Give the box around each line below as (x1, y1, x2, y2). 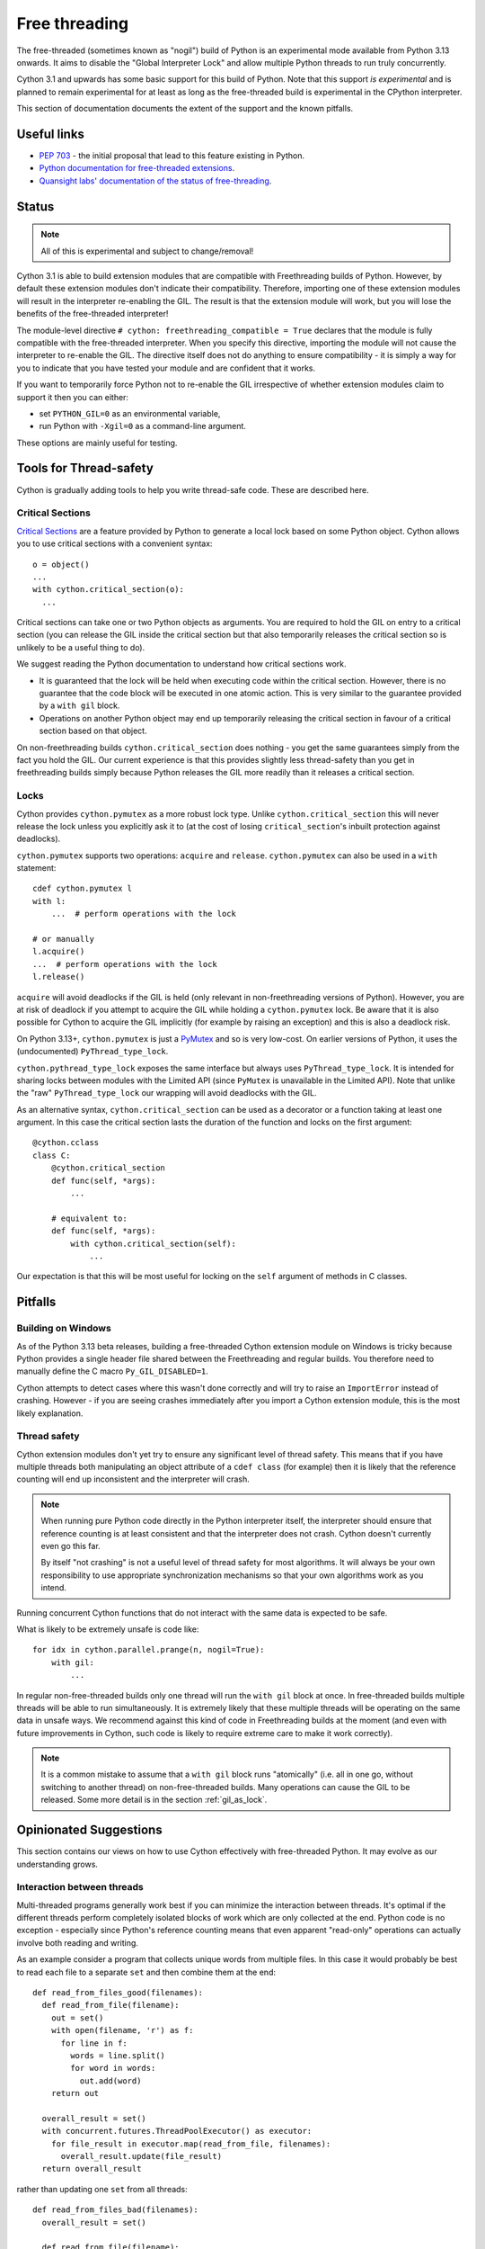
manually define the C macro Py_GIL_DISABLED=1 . (16, 1366, 208, 1376)
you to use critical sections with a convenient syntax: (16, 538, 213, 549)
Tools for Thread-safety (16, 461, 154, 476)
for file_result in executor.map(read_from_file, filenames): (50, 2138, 331, 2149)
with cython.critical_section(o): (32, 585, 184, 595)
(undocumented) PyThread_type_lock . (16, 1046, 169, 1057)
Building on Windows (16, 1322, 111, 1335)
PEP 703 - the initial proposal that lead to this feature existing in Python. (39, 150, 305, 161)
